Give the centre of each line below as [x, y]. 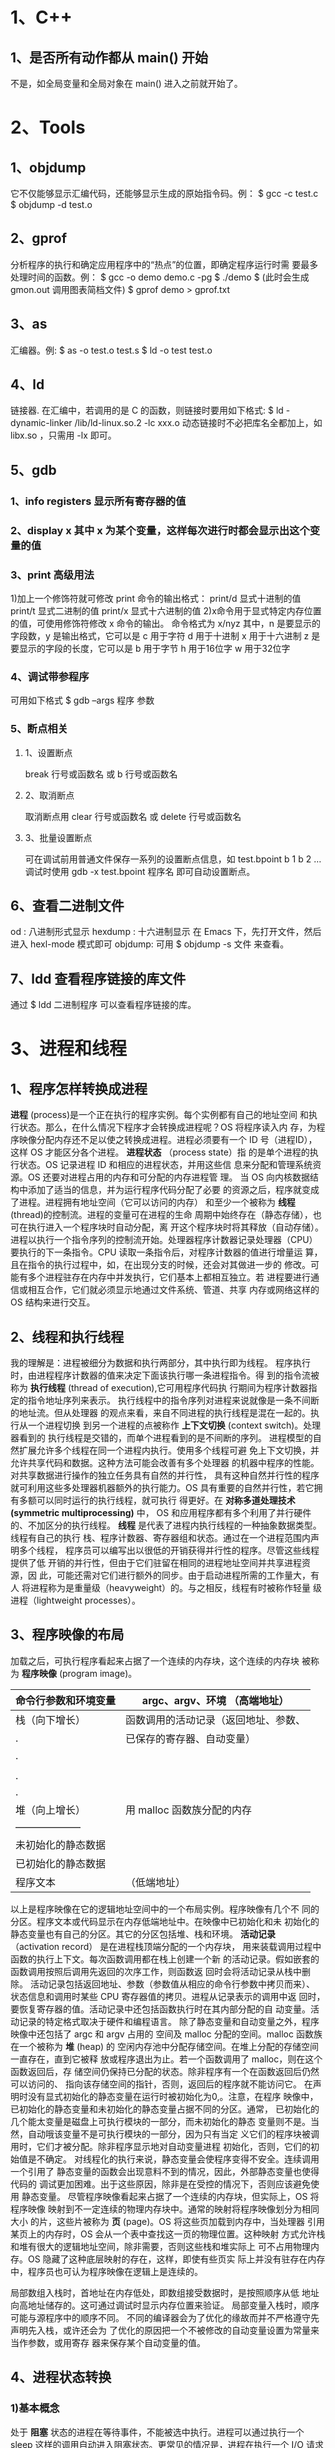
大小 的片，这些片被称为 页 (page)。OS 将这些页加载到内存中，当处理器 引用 [167, 2221]
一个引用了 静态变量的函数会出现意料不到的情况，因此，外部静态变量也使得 [165, 2171]
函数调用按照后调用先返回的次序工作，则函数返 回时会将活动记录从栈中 [156, 1971]
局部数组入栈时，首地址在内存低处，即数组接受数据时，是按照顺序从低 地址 [165, 2292]
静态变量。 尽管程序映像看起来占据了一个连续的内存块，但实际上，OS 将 [170, 2196]
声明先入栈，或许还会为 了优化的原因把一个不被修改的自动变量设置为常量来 [165, 2330]
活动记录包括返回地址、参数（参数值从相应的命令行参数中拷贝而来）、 [172, 1984]
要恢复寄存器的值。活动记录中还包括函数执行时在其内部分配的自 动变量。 [160, 2009]
